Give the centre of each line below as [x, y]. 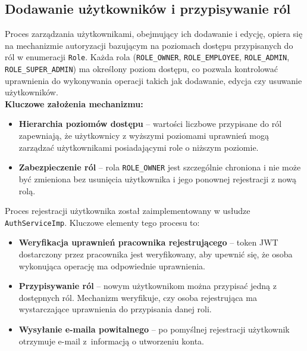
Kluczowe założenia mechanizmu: [74, 103]
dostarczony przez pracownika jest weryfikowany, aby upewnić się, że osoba [156, 254]
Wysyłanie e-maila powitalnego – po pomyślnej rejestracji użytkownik [154, 329]
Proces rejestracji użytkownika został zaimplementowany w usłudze [128, 211]
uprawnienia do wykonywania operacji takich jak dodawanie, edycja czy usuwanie [153, 80]
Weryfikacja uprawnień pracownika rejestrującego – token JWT [148, 242]
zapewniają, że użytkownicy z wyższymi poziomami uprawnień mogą [144, 136]
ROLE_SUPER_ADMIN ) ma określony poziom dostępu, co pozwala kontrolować [141, 69]
